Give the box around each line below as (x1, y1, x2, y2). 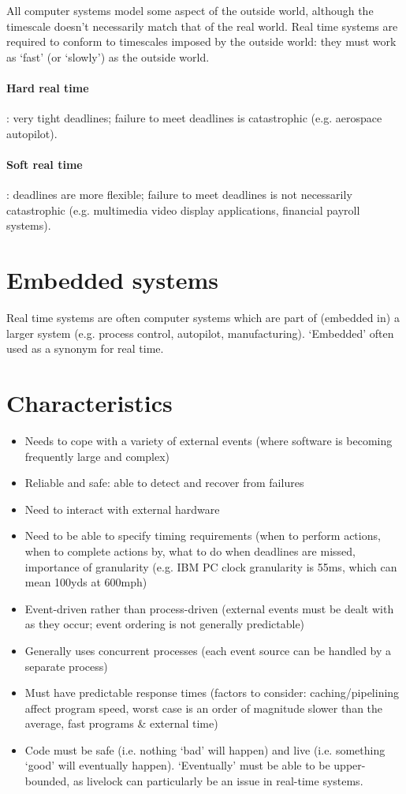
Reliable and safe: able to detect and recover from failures (24, 474, 304, 491)
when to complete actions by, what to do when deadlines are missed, (24, 542, 356, 559)
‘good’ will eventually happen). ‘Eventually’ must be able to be (24, 757, 330, 773)
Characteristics (6, 387, 173, 419)
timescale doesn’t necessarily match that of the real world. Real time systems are (6, 17, 398, 34)
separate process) (24, 657, 108, 674)
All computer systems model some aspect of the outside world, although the (6, 2, 374, 18)
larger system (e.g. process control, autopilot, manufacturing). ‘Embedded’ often (6, 324, 394, 341)
